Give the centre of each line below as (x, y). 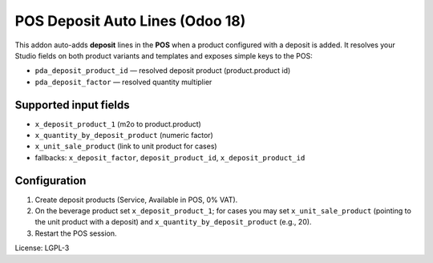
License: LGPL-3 (42, 248)
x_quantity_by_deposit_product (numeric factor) (124, 136)
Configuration (51, 180)
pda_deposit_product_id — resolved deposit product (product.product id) (163, 71)
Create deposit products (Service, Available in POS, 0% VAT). (136, 200)
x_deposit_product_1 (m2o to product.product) (118, 123)
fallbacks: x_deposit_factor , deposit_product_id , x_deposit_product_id (170, 157)
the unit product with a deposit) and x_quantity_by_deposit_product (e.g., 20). (173, 222)
